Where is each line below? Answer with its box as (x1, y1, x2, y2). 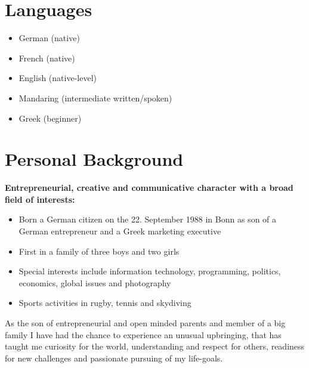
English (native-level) (18, 72, 97, 84)
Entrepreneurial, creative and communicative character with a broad (5, 181, 293, 194)
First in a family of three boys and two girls (18, 245, 180, 257)
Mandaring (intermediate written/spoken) (18, 91, 172, 104)
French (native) (18, 51, 75, 64)
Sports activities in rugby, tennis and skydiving (18, 296, 191, 309)
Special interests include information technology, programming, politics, (18, 265, 281, 277)
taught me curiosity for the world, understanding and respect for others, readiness (5, 340, 305, 352)
